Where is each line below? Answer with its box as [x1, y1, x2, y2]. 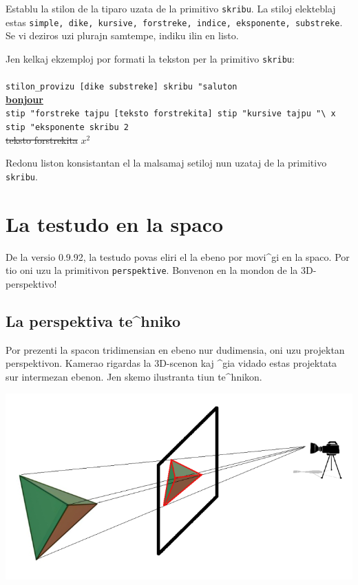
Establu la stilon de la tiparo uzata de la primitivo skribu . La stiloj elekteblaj [6, 1, 336, 15]
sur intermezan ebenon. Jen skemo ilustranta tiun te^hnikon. [6, 369, 262, 383]
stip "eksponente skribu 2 [6, 123, 129, 133]
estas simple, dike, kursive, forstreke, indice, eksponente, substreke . [6, 14, 343, 29]
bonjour [6, 92, 43, 106]
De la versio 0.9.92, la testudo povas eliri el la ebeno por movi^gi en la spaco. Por [6, 249, 350, 264]
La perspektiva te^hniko [6, 310, 180, 331]
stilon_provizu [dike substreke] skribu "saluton [6, 82, 238, 92]
